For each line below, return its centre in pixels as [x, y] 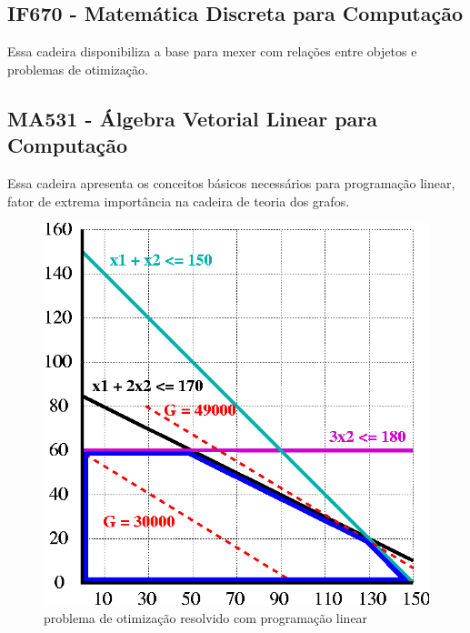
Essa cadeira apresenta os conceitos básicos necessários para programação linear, [231, 182]
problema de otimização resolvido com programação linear [206, 617]
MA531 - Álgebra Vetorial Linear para [192, 118]
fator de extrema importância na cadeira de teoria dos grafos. [179, 201]
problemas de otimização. [78, 69]
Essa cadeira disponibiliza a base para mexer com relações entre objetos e [212, 51]
